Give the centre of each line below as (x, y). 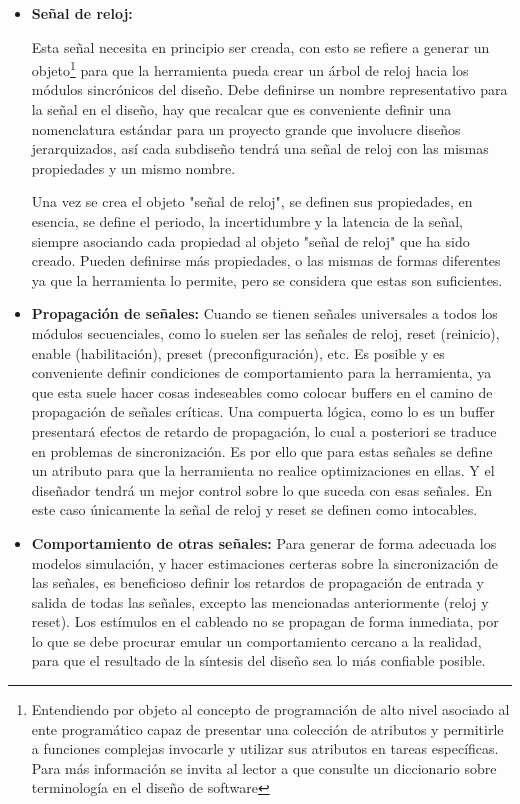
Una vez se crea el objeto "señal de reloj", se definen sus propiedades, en (252, 201)
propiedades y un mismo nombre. (133, 167)
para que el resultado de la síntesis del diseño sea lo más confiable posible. (258, 660)
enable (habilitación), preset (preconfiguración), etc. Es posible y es (238, 352)
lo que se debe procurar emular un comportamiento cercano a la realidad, (256, 640)
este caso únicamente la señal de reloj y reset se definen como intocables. (254, 509)
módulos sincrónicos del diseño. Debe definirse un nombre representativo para (269, 89)
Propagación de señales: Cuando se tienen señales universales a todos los (264, 313)
